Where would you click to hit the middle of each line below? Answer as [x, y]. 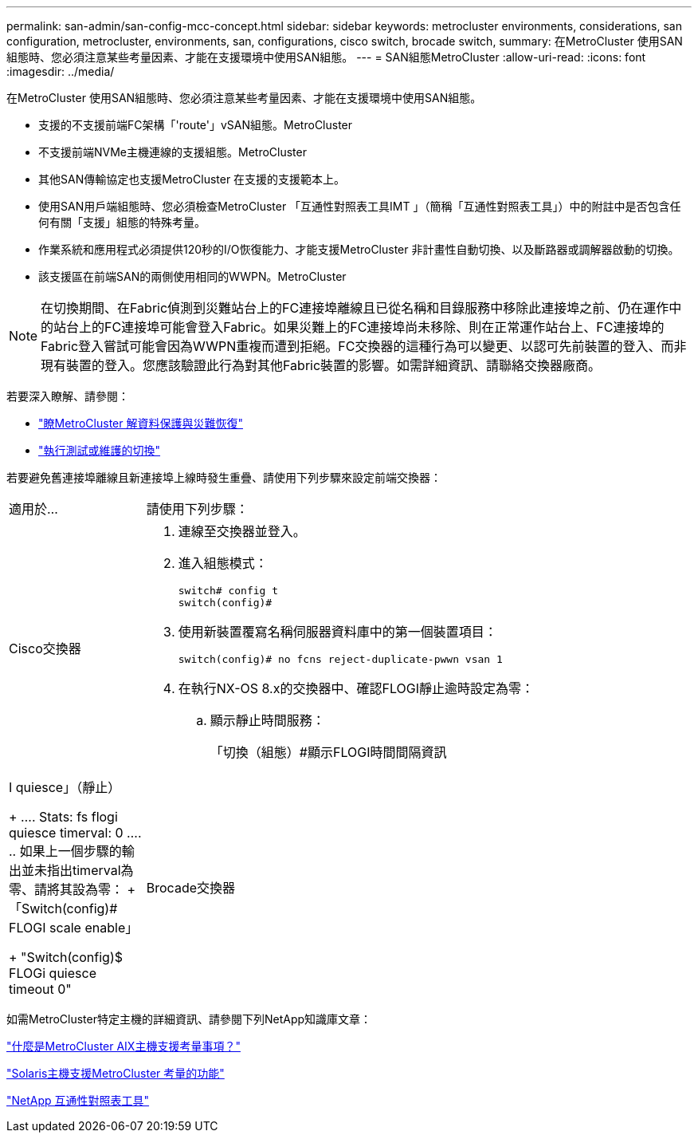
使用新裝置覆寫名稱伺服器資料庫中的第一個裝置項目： [337, 632]
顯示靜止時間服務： [267, 720]
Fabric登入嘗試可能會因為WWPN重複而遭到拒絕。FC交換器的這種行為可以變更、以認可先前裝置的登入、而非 [364, 346]
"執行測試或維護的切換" [100, 450]
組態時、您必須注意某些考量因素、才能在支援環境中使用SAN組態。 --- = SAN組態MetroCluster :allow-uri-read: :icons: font [326, 57]
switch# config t [228, 591]
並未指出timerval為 [78, 870]
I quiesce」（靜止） [65, 787]
